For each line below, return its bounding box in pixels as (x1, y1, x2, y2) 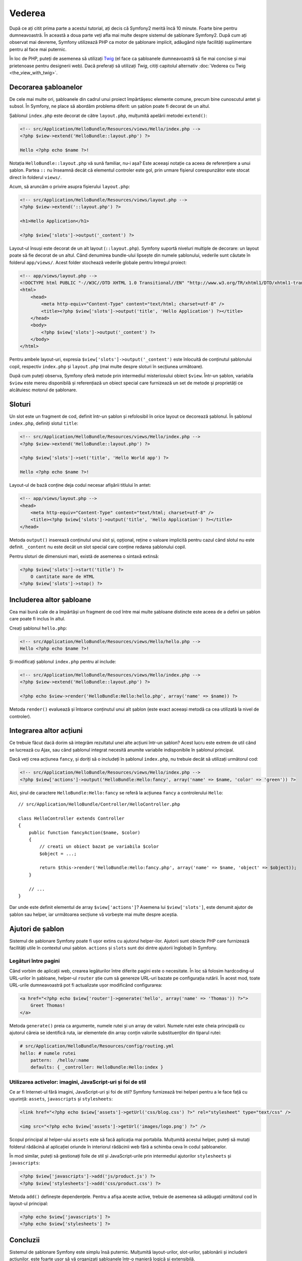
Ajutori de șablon (9, 925, 64, 933)
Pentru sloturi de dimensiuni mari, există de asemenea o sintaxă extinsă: (9, 553, 160, 559)
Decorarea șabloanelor (9, 83, 83, 91)
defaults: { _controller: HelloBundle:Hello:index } (30, 1064, 164, 1070)
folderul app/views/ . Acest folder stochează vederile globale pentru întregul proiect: (9, 259, 187, 265)
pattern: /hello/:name (30, 1057, 89, 1063)
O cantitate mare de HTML (30, 574, 95, 580)
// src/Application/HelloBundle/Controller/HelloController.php (18, 801, 181, 807)
